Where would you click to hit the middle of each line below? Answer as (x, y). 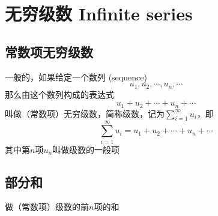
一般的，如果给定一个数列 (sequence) (76, 76)
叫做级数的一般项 (86, 149)
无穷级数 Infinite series (99, 13)
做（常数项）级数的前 (47, 207)
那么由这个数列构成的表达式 (59, 94)
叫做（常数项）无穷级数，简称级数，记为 (85, 113)
